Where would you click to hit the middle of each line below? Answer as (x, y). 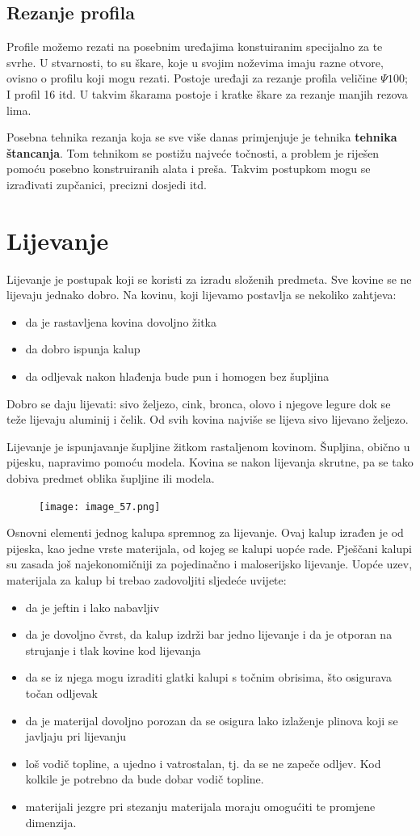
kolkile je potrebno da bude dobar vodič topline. (145, 779)
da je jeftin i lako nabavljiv (92, 607)
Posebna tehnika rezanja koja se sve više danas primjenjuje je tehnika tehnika (202, 137)
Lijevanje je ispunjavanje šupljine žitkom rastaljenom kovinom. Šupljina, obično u (208, 446)
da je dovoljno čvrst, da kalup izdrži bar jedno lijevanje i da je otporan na (209, 634)
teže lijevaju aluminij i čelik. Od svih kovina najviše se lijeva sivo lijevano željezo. (208, 419)
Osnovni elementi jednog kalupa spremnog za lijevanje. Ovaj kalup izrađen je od (205, 532)
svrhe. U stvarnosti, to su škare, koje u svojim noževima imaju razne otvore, (195, 62)
